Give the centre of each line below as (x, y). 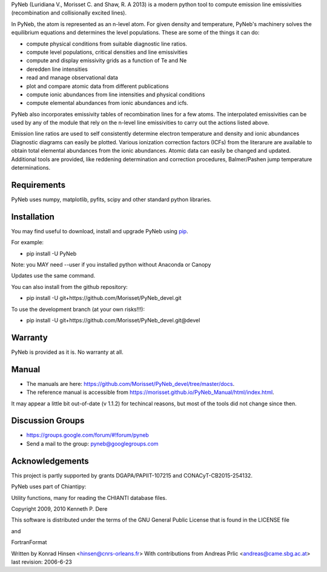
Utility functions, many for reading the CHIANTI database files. (89, 497)
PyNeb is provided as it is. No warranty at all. (67, 352)
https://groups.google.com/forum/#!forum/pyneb (88, 435)
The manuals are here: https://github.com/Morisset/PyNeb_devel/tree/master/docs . (130, 384)
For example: (28, 242)
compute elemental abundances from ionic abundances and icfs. (107, 103)
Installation (33, 217)
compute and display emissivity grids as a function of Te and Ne (107, 61)
